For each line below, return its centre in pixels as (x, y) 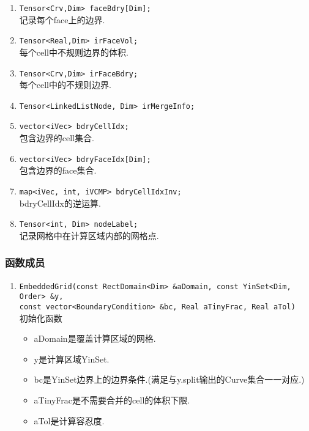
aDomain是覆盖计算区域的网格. (95, 338)
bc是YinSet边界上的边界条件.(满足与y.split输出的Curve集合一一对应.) (169, 379)
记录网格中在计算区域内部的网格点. (89, 235)
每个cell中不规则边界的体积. (74, 52)
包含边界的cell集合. (57, 138)
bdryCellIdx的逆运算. (60, 203)
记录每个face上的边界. (62, 19)
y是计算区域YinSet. (72, 359)
